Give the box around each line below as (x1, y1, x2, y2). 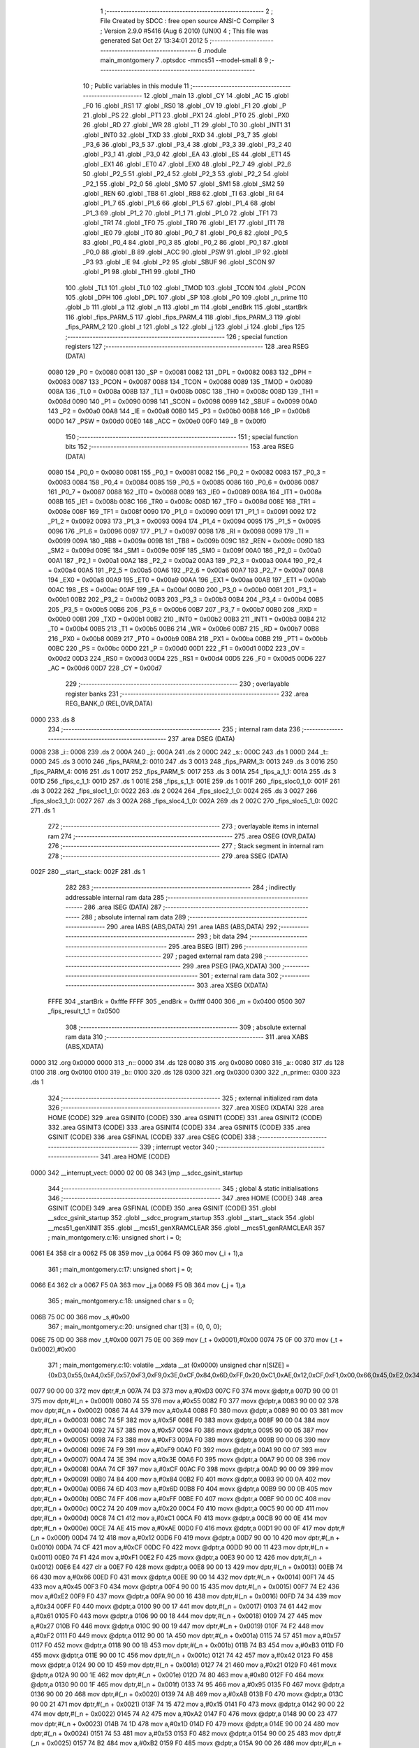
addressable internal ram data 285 (65, 893, 164, 901)
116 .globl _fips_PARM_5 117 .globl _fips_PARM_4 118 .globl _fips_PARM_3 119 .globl (65, 313, 301, 321)
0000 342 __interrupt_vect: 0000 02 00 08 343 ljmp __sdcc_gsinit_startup (30, 1168, 244, 1177)
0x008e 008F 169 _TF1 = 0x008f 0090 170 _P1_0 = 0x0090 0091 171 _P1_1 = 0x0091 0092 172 (47, 507, 317, 515)
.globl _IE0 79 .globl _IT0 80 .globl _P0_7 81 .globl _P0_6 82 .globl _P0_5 (82, 228, 288, 237)
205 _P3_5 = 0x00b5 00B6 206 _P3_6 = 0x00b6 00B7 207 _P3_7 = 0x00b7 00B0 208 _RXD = (47, 605, 318, 613)
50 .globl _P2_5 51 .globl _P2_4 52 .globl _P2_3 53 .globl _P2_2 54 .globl (82, 170, 289, 178)
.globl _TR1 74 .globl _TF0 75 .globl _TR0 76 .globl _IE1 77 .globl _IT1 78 (82, 219, 285, 227)
